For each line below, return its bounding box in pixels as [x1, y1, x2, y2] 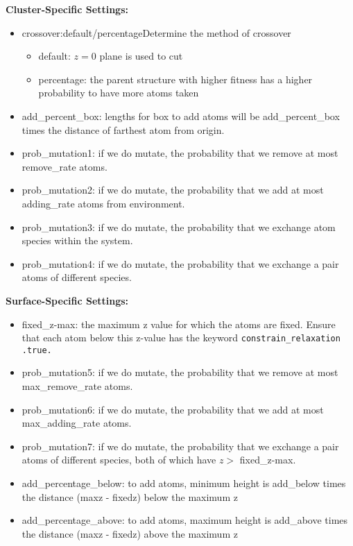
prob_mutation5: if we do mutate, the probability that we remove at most [21, 365, 338, 379]
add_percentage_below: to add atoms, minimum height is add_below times [21, 475, 346, 490]
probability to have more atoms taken [38, 85, 199, 100]
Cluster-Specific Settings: [6, 2, 128, 16]
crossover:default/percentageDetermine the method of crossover [21, 25, 291, 40]
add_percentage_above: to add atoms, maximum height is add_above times [21, 513, 348, 527]
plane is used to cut [99, 49, 183, 63]
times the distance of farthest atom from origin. [21, 122, 225, 137]
